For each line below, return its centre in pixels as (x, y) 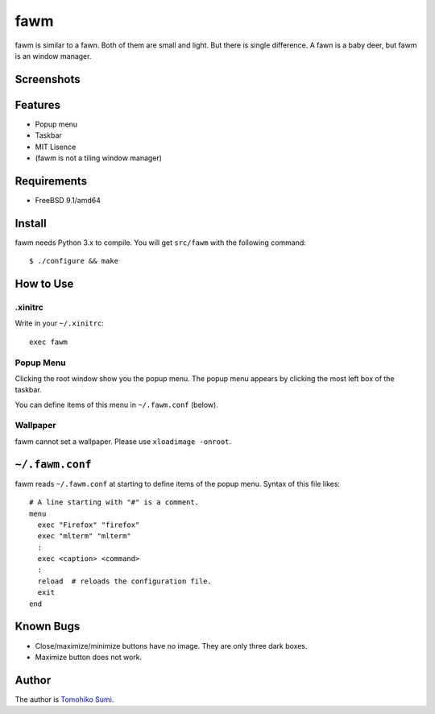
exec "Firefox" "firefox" (89, 525)
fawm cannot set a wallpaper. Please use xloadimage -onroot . (123, 441)
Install (31, 223)
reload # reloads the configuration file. (125, 581)
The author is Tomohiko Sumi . (64, 699)
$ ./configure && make (74, 261)
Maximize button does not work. (89, 657)
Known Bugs (48, 627)
